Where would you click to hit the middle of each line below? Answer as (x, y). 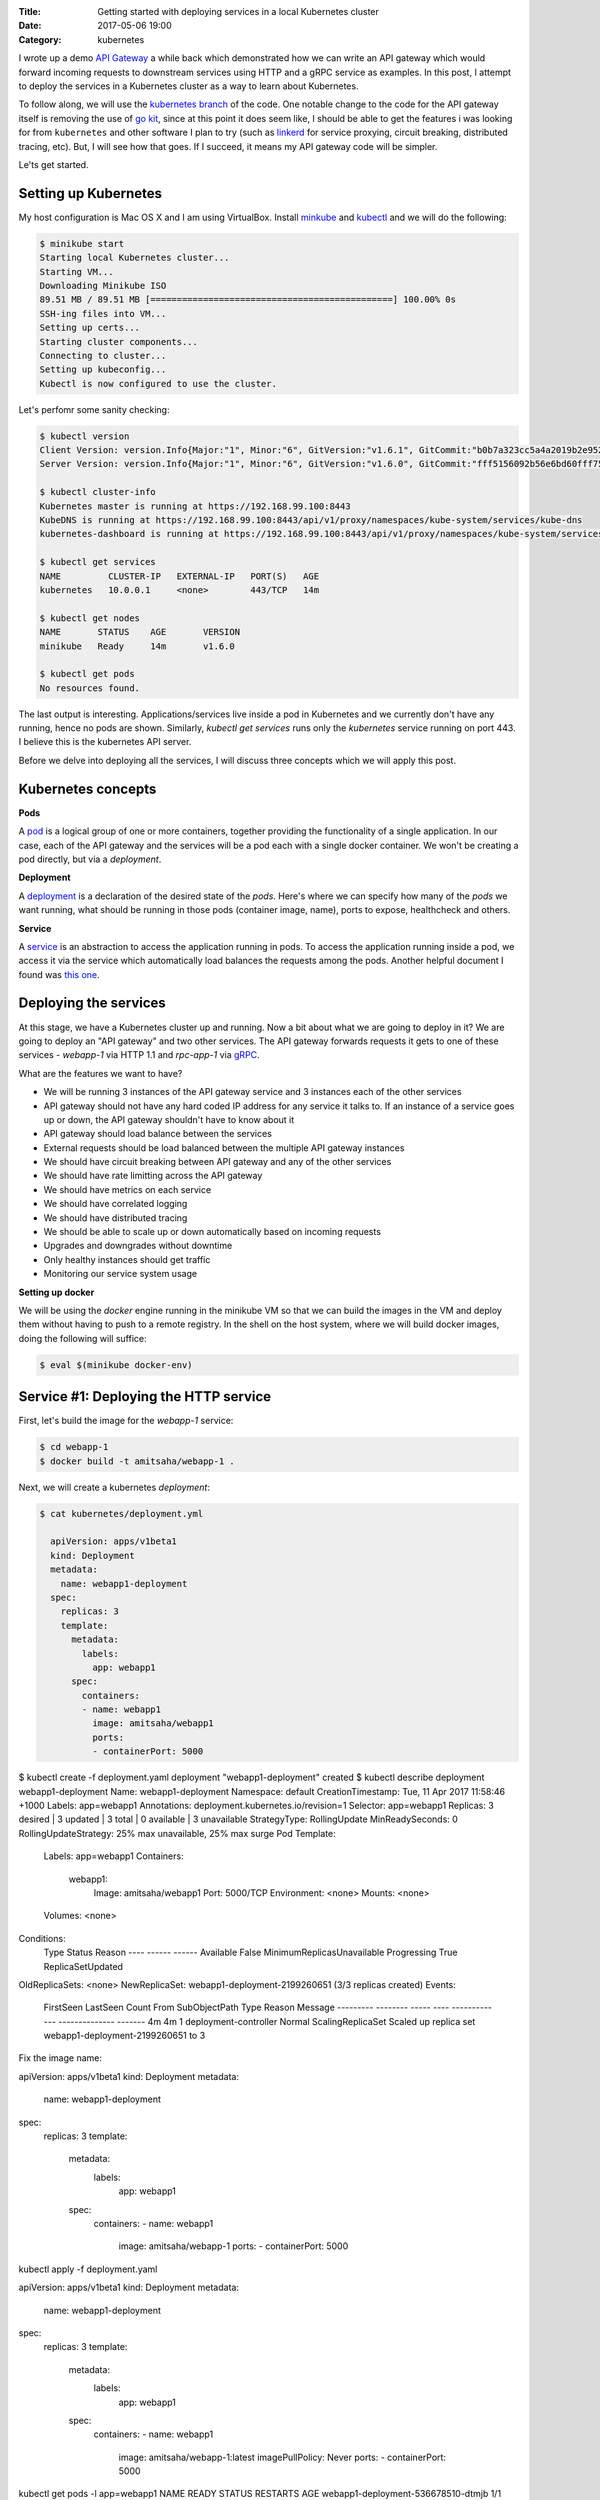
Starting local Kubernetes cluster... (134, 258)
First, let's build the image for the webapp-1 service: (126, 1421)
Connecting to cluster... (103, 355)
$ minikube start (82, 243)
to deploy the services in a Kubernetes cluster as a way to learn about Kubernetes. (188, 86)
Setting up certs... (89, 328)
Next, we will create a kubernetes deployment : (114, 1487)
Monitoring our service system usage (120, 1274)
